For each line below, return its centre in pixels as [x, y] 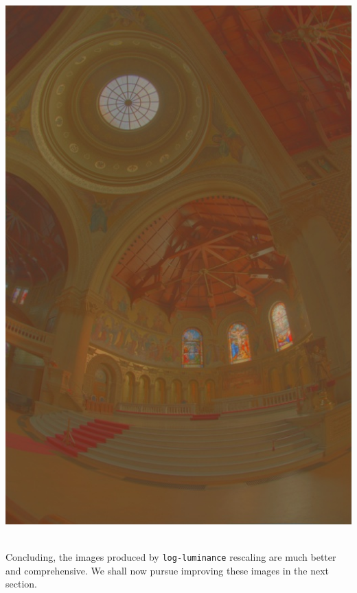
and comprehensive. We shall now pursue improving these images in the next [168, 570]
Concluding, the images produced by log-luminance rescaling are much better [171, 557]
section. [21, 584]
